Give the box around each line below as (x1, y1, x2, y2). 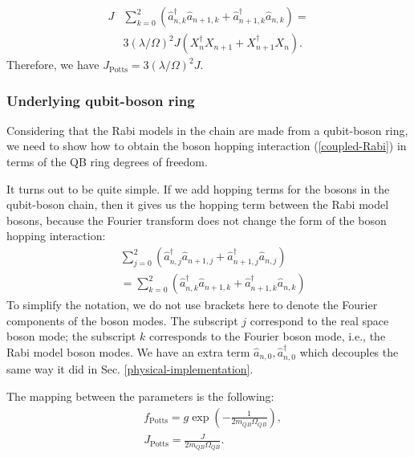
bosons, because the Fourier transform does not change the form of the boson (6, 211, 387, 228)
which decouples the (299, 343, 399, 360)
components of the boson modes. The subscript (6, 312, 238, 328)
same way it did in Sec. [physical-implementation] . (6, 361, 254, 377)
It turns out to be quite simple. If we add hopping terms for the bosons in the (6, 180, 390, 197)
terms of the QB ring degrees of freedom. (6, 153, 208, 170)
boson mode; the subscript (6, 328, 136, 345)
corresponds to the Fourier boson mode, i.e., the (148, 328, 386, 345)
